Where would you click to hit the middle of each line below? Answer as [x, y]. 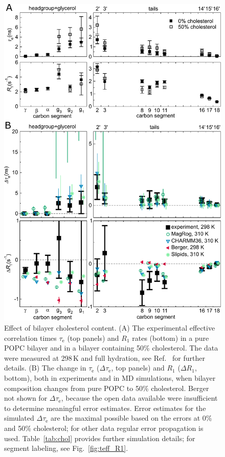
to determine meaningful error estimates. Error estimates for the [105, 408]
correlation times [30, 338]
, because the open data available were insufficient [139, 398]
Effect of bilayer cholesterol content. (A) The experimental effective [110, 328]
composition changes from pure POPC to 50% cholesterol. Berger [107, 388]
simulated [19, 418]
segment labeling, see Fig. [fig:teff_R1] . [66, 448]
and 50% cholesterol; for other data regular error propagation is [104, 428]
